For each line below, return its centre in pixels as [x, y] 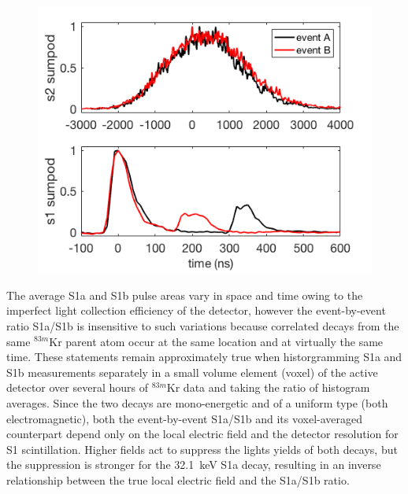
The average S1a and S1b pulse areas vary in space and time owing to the [185, 295]
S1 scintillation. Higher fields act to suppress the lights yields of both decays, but [202, 449]
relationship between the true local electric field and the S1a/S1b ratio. [178, 479]
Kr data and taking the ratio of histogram [268, 387]
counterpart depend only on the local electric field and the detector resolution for [202, 434]
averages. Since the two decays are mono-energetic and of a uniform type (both [197, 402]
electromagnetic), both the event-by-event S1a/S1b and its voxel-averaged [185, 418]
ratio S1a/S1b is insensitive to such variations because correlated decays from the [203, 325]
